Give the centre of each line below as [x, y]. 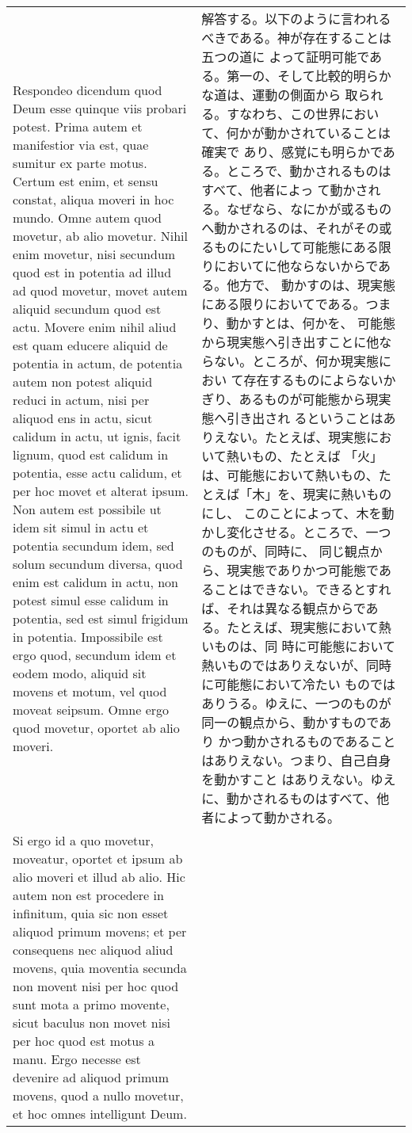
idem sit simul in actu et [81, 527]
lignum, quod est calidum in [91, 454]
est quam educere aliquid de [90, 345]
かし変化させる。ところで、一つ [296, 532]
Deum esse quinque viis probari [100, 108]
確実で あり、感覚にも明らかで [292, 152]
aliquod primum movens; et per [100, 931]
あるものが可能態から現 [309, 399]
